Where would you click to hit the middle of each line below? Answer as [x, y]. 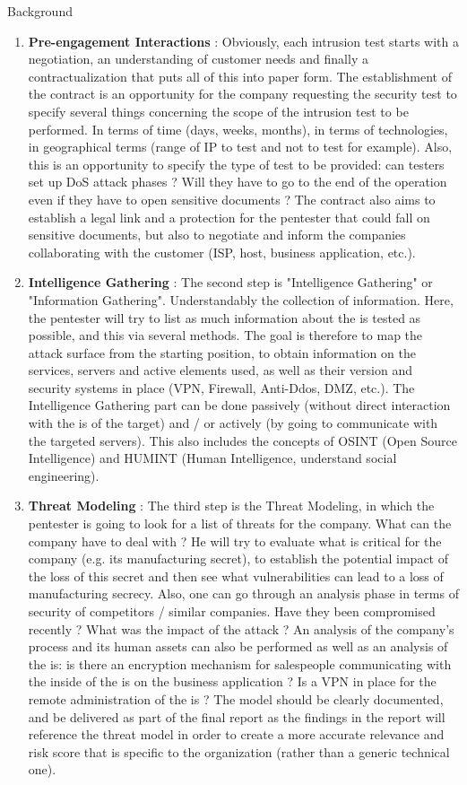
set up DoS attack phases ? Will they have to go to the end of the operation [238, 182]
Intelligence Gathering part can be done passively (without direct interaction [239, 405]
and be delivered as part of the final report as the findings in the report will [237, 716]
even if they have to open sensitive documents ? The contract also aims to [232, 199]
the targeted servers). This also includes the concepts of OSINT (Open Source [242, 440]
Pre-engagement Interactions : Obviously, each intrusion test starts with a [244, 41]
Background [40, 11]
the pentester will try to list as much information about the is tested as [225, 317]
